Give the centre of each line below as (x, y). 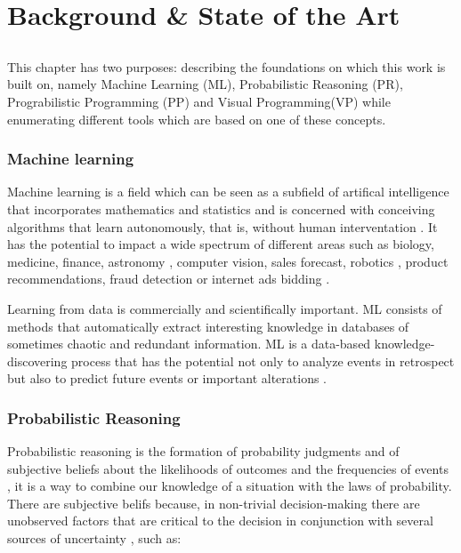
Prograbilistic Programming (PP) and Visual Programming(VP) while (199, 101)
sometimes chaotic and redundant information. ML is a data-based (189, 344)
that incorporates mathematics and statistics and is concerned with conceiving (221, 208)
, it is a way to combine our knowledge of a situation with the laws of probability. (230, 486)
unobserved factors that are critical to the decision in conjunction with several (220, 521)
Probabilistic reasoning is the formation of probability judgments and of (203, 451)
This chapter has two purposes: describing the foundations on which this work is (226, 66)
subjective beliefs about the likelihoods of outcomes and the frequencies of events (228, 468)
